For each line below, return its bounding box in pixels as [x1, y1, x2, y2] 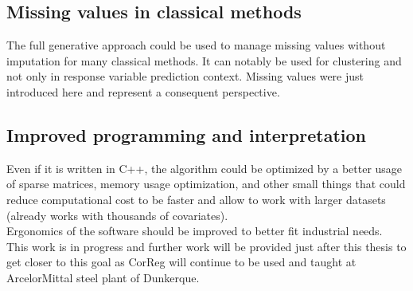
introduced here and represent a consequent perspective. [6, 83, 280, 100]
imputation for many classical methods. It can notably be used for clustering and [6, 52, 402, 69]
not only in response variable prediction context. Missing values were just [6, 68, 364, 85]
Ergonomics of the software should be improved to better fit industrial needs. [6, 222, 383, 239]
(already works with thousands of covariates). [6, 206, 228, 223]
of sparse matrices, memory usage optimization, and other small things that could [6, 175, 406, 192]
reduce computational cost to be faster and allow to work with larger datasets [6, 191, 386, 207]
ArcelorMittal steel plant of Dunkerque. [6, 269, 200, 285]
